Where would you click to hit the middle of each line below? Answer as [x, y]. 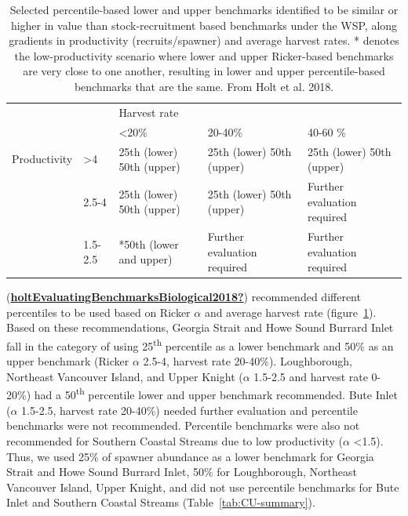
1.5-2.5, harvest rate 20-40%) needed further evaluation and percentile [189, 410]
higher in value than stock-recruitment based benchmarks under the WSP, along [204, 25]
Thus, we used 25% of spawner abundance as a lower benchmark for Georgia [190, 456]
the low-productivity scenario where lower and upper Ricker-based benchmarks [204, 55]
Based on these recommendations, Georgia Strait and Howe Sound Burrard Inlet [200, 327]
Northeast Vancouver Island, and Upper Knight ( [125, 376]
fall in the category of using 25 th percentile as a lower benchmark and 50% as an [200, 345]
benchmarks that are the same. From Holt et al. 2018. [204, 86]
